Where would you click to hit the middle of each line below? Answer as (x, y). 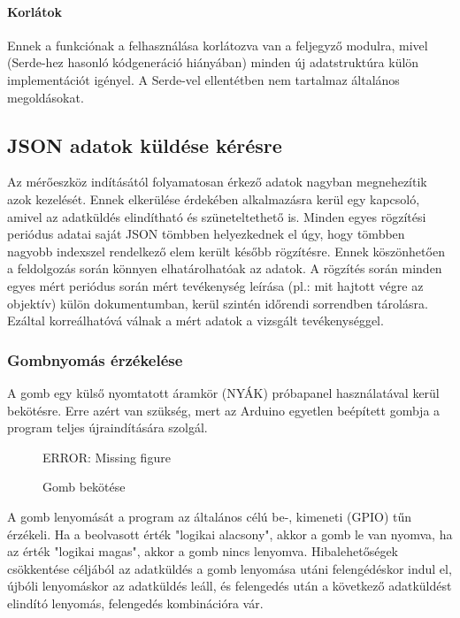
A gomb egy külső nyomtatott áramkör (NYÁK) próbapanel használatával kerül (223, 392)
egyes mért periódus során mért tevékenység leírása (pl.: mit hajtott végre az (215, 285)
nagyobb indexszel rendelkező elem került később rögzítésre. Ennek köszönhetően (226, 251)
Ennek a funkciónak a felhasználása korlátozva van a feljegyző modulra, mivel (218, 45)
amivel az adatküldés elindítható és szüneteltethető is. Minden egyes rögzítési (217, 216)
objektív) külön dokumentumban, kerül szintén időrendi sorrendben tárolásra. (218, 303)
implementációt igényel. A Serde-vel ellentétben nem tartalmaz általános (203, 79)
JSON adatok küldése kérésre (145, 145)
